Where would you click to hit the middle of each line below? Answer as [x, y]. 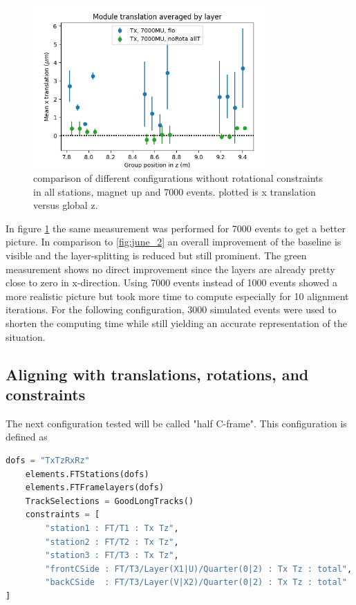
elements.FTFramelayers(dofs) [95, 488]
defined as [27, 437]
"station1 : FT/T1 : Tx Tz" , [112, 528]
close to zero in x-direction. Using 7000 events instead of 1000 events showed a [171, 282]
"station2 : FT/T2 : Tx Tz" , [112, 542]
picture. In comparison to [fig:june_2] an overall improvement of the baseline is [174, 242]
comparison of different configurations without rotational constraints [178, 178]
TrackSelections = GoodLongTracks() [110, 501]
